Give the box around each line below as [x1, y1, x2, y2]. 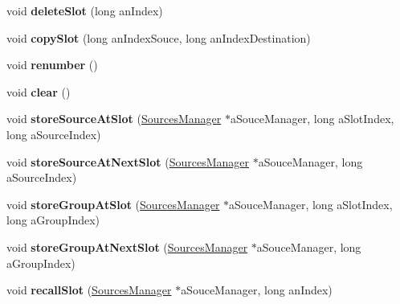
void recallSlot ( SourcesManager [6, 281, 172, 298]
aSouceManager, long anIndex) [181, 281, 333, 298]
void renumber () [6, 56, 98, 73]
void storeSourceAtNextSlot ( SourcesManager [6, 153, 250, 170]
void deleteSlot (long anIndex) [6, 2, 163, 18]
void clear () [6, 83, 71, 100]
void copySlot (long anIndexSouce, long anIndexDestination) [6, 29, 311, 46]
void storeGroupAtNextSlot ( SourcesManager [6, 238, 248, 255]
